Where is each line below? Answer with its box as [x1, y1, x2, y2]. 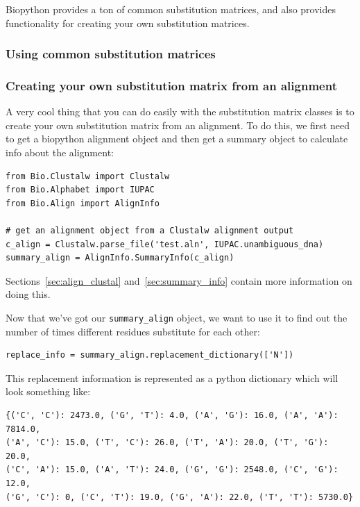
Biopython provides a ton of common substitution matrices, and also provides [6, 2, 336, 16]
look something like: [6, 384, 91, 399]
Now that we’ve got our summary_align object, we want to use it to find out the [6, 310, 348, 324]
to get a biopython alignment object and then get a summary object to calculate [6, 131, 348, 146]
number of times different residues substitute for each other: [6, 324, 260, 338]
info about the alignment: [6, 145, 114, 160]
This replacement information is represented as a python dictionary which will [6, 370, 338, 385]
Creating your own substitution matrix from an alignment [6, 76, 337, 94]
